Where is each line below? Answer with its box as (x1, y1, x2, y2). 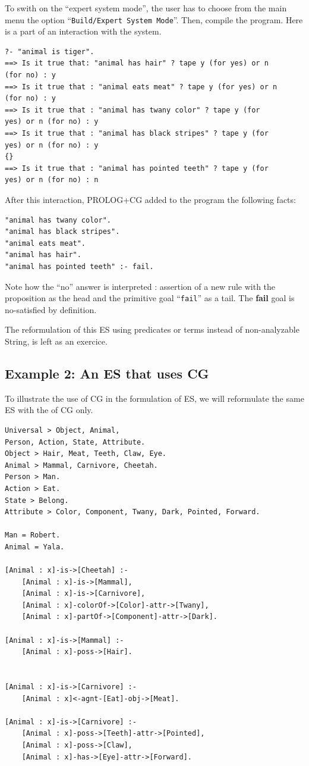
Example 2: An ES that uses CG (5, 364, 209, 382)
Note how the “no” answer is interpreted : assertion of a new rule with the (5, 280, 276, 292)
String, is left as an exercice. (5, 334, 108, 347)
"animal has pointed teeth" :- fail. (5, 262, 154, 271)
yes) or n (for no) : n (5, 176, 99, 185)
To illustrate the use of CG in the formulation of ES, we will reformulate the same (5, 392, 304, 404)
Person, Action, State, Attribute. (5, 437, 146, 446)
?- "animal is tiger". (5, 47, 94, 56)
